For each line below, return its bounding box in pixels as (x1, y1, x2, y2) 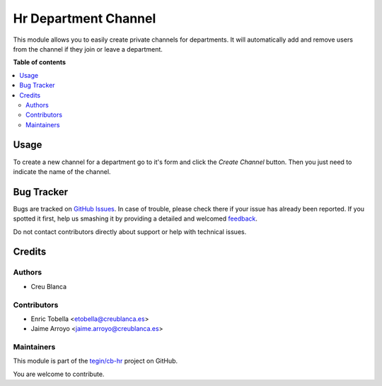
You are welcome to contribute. (13, 370, 105, 378)
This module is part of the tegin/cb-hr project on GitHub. (13, 357, 178, 365)
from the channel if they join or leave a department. (13, 45, 163, 53)
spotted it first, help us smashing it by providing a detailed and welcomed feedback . (13, 214, 258, 223)
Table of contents (13, 58, 66, 66)
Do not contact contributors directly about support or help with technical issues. (13, 227, 247, 236)
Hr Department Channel (13, 11, 156, 26)
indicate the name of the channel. (13, 167, 111, 176)
